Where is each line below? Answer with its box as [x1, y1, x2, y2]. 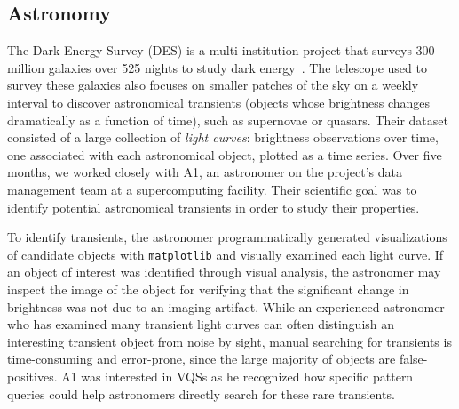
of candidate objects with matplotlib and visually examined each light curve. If [7, 245, 444, 263]
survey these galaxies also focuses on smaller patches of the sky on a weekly [7, 76, 419, 94]
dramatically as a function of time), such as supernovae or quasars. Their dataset [7, 110, 448, 129]
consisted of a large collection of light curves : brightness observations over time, [7, 128, 439, 147]
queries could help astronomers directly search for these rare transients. [7, 384, 395, 403]
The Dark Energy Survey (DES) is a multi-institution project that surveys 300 [7, 41, 435, 60]
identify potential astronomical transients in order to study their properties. [7, 197, 420, 216]
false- [399, 349, 428, 368]
